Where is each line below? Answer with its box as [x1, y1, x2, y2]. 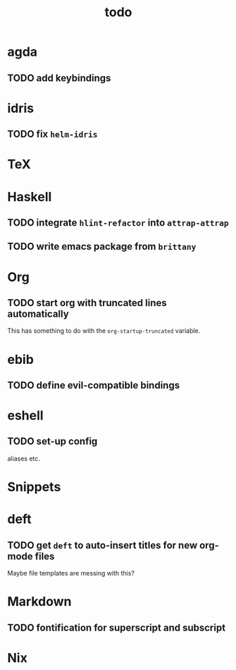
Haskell [7, 188, 52, 205]
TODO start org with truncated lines [7, 297, 167, 309]
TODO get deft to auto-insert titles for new [7, 539, 198, 551]
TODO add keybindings [7, 72, 111, 84]
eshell [7, 408, 44, 424]
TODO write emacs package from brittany [7, 240, 197, 252]
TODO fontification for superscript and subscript [7, 621, 226, 633]
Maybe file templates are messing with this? [7, 569, 135, 578]
